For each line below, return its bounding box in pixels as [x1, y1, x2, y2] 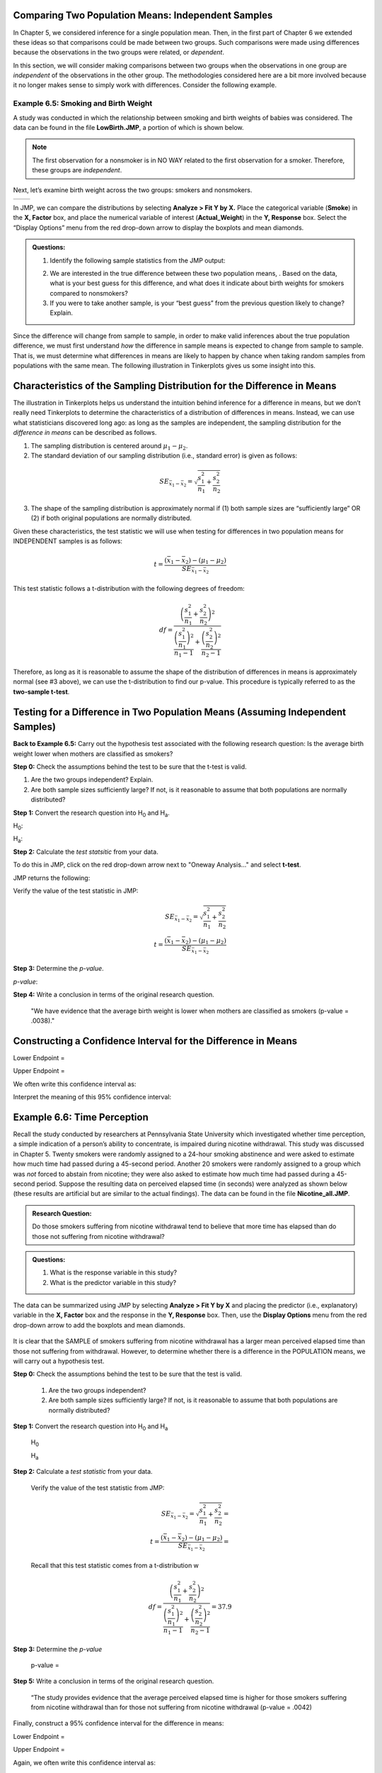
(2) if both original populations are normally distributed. [30, 514, 192, 523]
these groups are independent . [32, 166, 122, 174]
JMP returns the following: [13, 873, 91, 882]
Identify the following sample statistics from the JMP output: [50, 256, 226, 265]
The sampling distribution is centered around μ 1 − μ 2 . [30, 441, 188, 452]
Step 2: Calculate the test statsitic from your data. [13, 847, 158, 856]
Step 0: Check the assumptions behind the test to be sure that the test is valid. [13, 1369, 243, 1379]
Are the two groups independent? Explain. [30, 775, 154, 784]
